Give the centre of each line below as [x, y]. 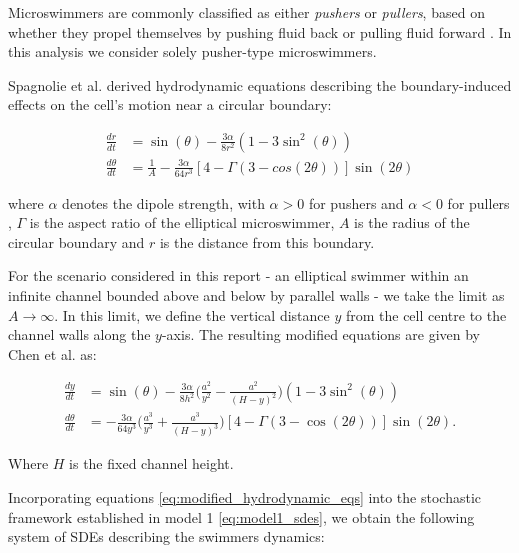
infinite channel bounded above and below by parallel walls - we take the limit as [256, 295]
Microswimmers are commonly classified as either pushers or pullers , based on [246, 12]
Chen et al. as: [52, 353]
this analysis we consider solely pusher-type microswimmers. [192, 51]
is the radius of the [412, 222]
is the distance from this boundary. [267, 241]
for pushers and [356, 202]
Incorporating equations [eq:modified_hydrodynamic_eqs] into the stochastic [244, 496]
